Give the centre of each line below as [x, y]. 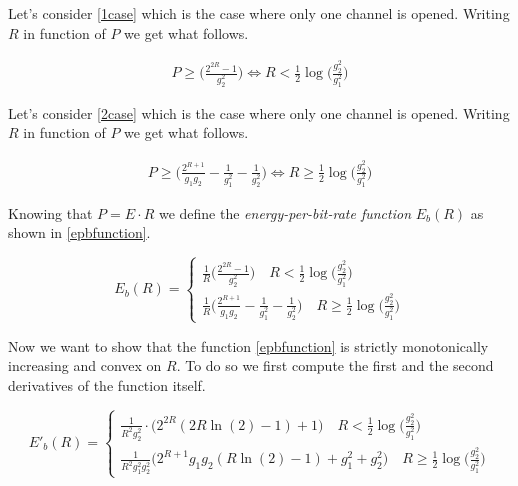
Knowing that [50, 212]
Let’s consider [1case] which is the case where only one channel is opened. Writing [259, 13]
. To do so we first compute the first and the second [335, 365]
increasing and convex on [85, 365]
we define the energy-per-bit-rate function [285, 212]
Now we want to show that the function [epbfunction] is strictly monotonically [248, 345]
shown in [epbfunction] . [79, 232]
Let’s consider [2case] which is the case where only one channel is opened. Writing [259, 112]
